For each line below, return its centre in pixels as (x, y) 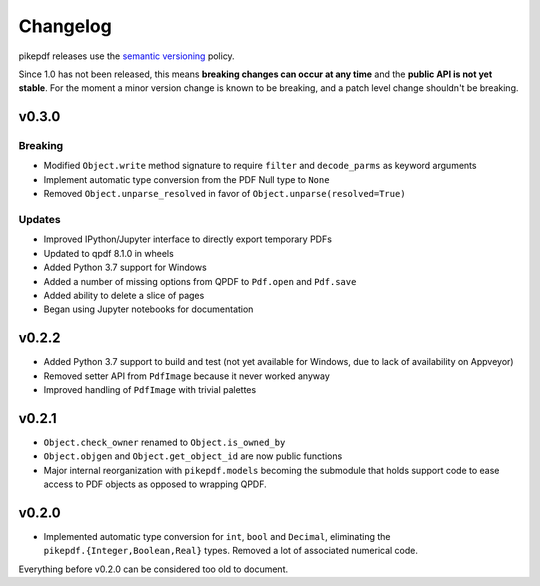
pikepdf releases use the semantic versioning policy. (126, 56)
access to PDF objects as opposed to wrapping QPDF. (155, 484)
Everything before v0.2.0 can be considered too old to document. (153, 569)
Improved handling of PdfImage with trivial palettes (150, 390)
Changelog (65, 26)
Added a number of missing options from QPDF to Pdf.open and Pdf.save (200, 281)
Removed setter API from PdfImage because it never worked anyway (186, 376)
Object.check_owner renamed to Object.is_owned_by (164, 442)
